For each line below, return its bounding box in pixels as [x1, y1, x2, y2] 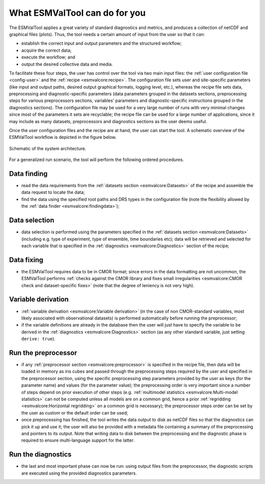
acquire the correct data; [21, 47, 72, 53]
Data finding [9, 170, 48, 178]
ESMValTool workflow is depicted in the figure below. [9, 134, 117, 140]
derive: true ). [21, 336, 56, 342]
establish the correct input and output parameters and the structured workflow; [21, 40, 182, 46]
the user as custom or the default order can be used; [21, 410, 129, 416]
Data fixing [9, 256, 44, 264]
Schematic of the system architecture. [9, 145, 86, 151]
